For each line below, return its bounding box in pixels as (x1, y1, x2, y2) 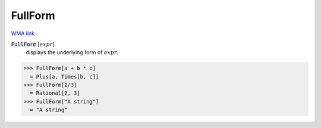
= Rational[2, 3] (30, 90, 80, 96)
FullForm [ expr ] (11, 40, 55, 48)
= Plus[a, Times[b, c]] (30, 73, 99, 80)
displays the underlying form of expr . (26, 49, 119, 56)
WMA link (11, 30, 35, 37)
